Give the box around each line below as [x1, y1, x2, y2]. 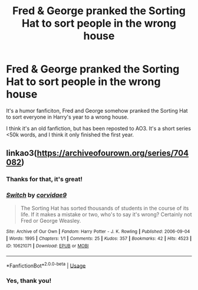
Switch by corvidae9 [6, 191, 67, 199]
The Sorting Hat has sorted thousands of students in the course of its [20, 204, 189, 211]
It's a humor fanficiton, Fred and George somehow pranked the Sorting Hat [6, 107, 188, 114]
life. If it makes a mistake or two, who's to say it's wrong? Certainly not [20, 211, 193, 218]
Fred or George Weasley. [20, 217, 81, 224]
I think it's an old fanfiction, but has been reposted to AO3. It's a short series [6, 125, 192, 132]
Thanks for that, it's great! [6, 175, 82, 184]
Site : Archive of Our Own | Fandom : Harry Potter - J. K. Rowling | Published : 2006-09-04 [6, 229, 190, 234]
